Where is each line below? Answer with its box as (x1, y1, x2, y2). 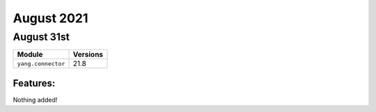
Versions (72, 49, 104, 59)
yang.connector (17, 60, 65, 67)
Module (17, 49, 43, 59)
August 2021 (13, 10, 88, 26)
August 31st (13, 31, 70, 43)
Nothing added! (13, 95, 58, 104)
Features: (13, 77, 56, 89)
